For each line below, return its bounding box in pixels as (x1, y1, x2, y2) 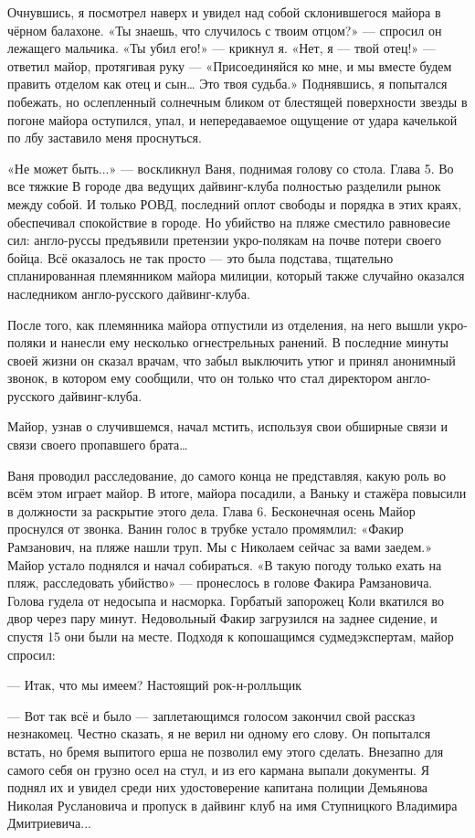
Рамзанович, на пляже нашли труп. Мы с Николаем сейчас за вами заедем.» (7, 537, 432, 557)
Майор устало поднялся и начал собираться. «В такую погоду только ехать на (7, 555, 442, 574)
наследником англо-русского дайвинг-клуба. (7, 283, 250, 302)
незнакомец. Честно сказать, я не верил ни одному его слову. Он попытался (7, 724, 431, 743)
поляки (7, 333, 47, 352)
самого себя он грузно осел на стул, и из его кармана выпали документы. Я (7, 759, 429, 779)
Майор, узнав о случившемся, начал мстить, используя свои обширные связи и (7, 417, 448, 436)
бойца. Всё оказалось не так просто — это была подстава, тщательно (7, 248, 394, 267)
